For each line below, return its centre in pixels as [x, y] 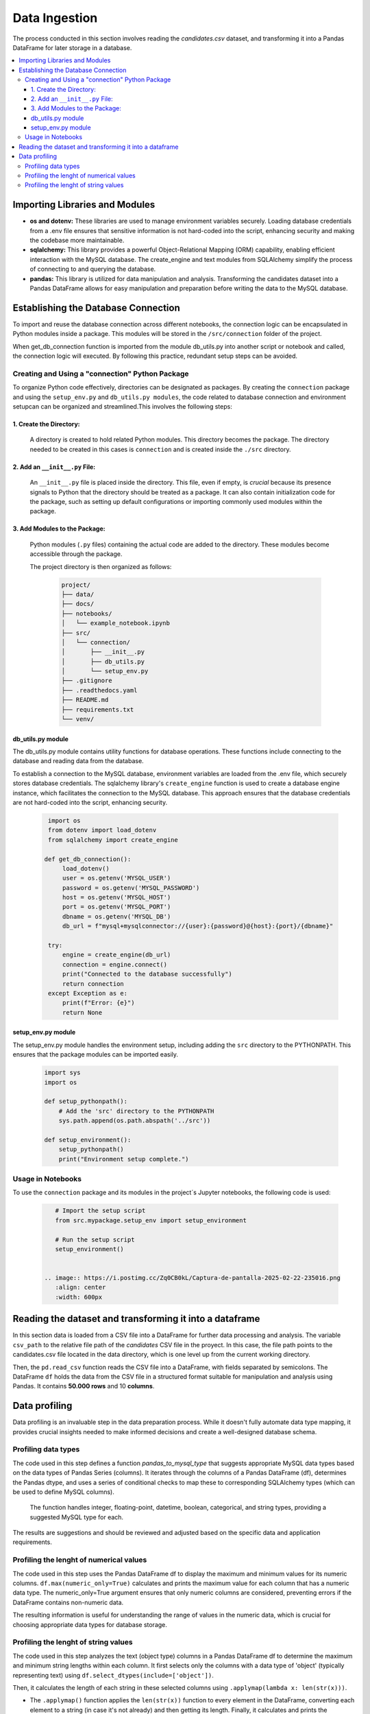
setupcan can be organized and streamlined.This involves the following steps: [122, 407]
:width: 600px [79, 1297]
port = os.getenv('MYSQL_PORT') [116, 907]
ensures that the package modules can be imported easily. [95, 1054]
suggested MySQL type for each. [76, 1517]
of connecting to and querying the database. [93, 269]
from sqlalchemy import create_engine [113, 840]
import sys [62, 1073]
